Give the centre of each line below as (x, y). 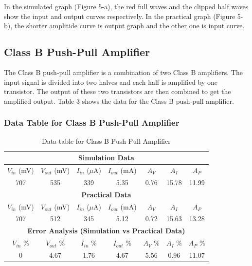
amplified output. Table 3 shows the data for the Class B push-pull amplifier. (119, 101)
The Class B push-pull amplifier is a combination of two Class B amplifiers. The (123, 72)
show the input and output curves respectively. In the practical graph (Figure (120, 16)
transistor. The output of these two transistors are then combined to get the (117, 91)
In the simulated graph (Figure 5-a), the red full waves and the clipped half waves (126, 6)
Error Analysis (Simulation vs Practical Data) (106, 231)
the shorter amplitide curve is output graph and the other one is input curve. (129, 26)
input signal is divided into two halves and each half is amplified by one (111, 82)
